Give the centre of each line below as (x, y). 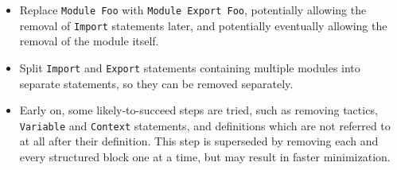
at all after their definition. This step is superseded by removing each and (199, 141)
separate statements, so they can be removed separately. (156, 83)
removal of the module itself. (89, 41)
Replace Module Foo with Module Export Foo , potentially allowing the (193, 10)
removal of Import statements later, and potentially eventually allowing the (203, 25)
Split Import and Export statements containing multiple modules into (190, 67)
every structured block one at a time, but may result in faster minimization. (205, 156)
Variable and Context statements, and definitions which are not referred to (205, 125)
